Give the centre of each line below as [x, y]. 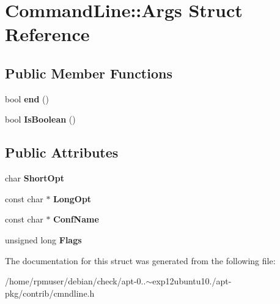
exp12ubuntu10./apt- [192, 281]
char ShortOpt [35, 178]
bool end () [27, 98]
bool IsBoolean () [40, 119]
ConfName [76, 219]
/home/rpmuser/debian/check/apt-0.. [76, 281]
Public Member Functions [89, 73]
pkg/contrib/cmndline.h [50, 293]
